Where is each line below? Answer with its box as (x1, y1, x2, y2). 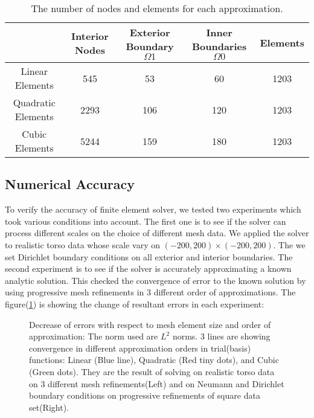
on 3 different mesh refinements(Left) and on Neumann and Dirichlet (29, 377, 284, 390)
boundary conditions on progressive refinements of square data (29, 389, 260, 402)
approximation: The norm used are (29, 330, 158, 342)
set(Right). (29, 400, 69, 413)
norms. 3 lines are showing (172, 330, 271, 342)
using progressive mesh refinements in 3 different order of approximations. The (5, 286, 296, 298)
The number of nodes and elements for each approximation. (31, 1, 283, 15)
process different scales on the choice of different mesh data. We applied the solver (5, 227, 309, 239)
